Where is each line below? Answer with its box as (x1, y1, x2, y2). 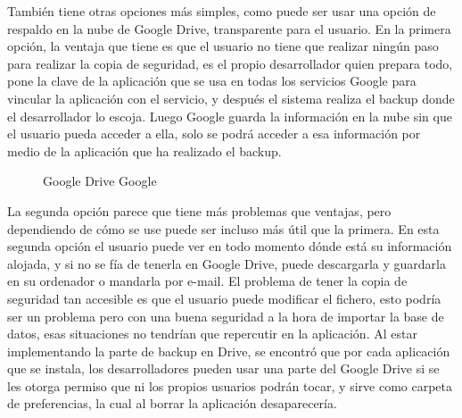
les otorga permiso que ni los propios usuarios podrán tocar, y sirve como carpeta (7, 376, 453, 395)
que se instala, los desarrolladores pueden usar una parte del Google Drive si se (7, 359, 440, 378)
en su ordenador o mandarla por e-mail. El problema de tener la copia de (7, 272, 408, 290)
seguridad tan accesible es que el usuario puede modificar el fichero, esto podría (7, 288, 441, 307)
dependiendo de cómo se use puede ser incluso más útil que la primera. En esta (7, 219, 440, 238)
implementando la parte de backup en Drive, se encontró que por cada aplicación (7, 341, 450, 360)
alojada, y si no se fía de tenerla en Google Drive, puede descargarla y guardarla (7, 254, 446, 272)
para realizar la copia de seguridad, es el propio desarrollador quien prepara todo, (7, 54, 453, 72)
